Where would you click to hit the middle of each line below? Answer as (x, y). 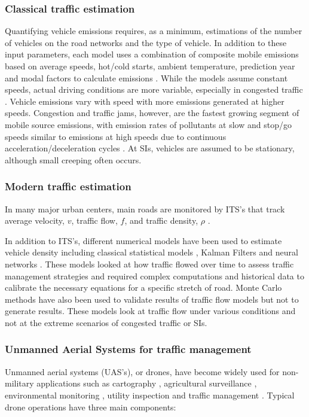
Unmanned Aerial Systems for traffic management (128, 349)
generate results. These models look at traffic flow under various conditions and (150, 311)
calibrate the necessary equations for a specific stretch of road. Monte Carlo (143, 287)
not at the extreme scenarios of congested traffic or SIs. (106, 322)
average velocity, (35, 220)
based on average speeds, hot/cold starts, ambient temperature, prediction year (150, 66)
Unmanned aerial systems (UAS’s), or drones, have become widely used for (142, 371)
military (19, 383)
